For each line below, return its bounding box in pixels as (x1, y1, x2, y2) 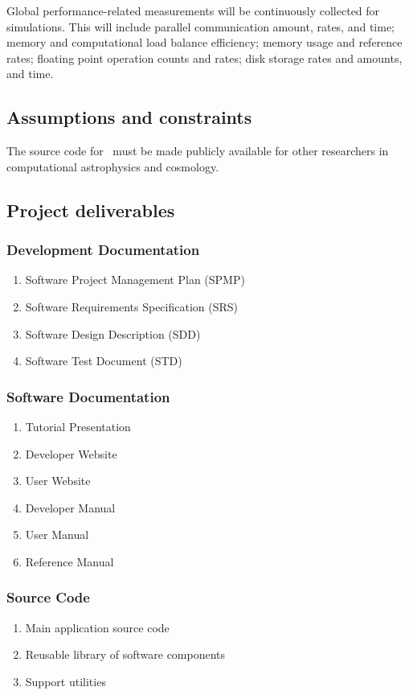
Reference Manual (25, 553, 114, 570)
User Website (25, 472, 91, 489)
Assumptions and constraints (6, 105, 252, 130)
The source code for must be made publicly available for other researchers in (6, 142, 389, 159)
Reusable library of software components (25, 646, 226, 663)
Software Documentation (6, 386, 170, 406)
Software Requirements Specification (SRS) (25, 298, 239, 315)
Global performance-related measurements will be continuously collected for (6, 2, 380, 19)
